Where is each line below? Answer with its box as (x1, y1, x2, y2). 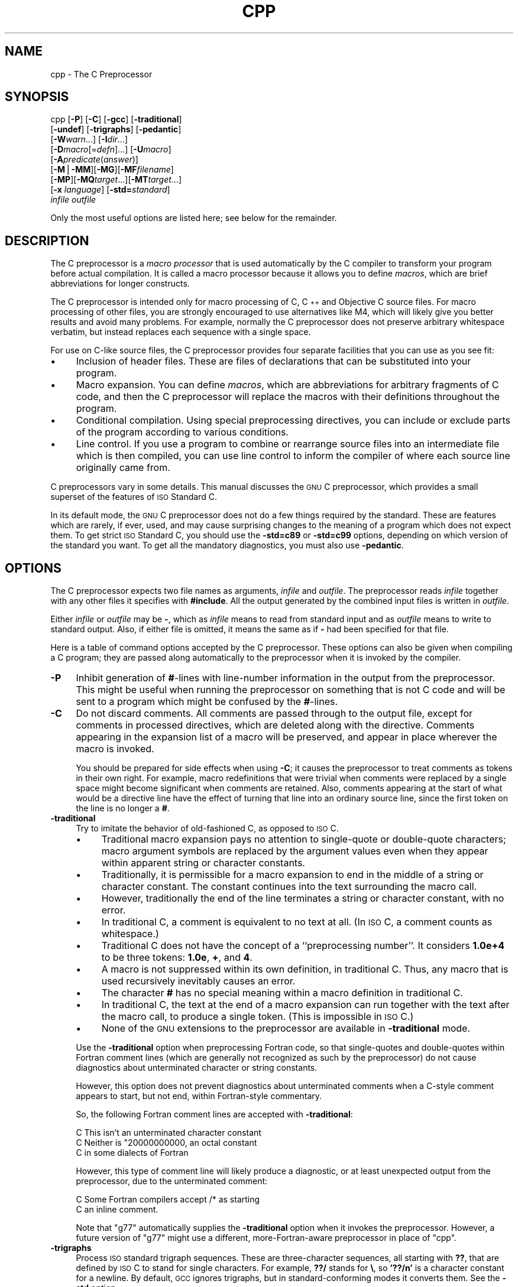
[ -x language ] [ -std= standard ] (50, 184, 170, 195)
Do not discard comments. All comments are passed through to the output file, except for (76, 707, 473, 720)
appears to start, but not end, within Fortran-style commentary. (76, 1091, 322, 1101)
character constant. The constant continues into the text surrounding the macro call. (101, 880, 477, 893)
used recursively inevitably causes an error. (101, 975, 296, 987)
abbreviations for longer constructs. (50, 278, 190, 289)
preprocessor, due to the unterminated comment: (76, 1176, 268, 1187)
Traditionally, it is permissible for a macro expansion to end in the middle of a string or (101, 869, 484, 881)
